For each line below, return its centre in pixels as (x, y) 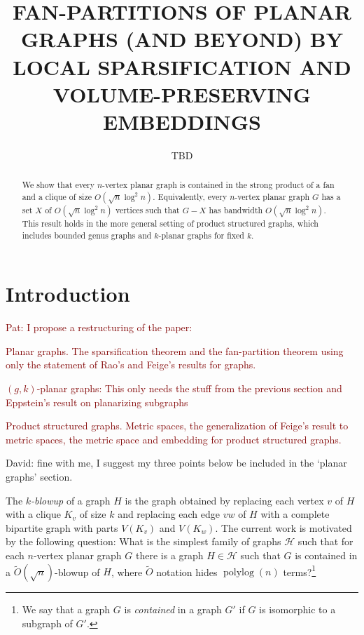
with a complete (295, 514)
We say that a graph (66, 609)
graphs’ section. (39, 476)
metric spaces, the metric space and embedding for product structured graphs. (174, 439)
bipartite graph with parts (62, 527)
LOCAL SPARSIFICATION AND (182, 66)
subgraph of (47, 623)
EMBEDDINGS (182, 121)
